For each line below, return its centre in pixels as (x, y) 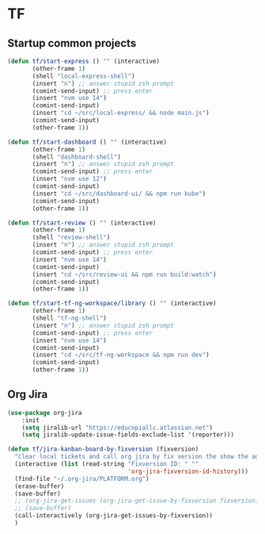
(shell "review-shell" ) (71, 238)
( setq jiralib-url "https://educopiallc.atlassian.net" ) (117, 428)
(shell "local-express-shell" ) (83, 76)
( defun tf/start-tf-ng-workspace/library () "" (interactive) (112, 303)
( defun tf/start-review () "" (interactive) (82, 223)
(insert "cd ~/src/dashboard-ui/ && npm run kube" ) (119, 194)
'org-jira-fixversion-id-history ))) (188, 471)
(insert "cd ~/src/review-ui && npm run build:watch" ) (124, 275)
